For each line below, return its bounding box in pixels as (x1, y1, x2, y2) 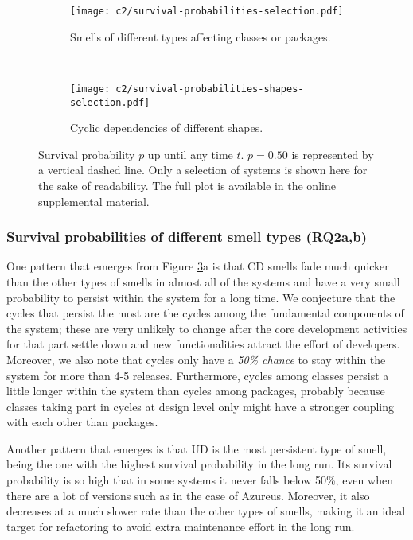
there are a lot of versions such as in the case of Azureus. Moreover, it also (6, 487, 370, 503)
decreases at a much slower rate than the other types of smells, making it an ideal (6, 503, 406, 519)
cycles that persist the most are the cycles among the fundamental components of (6, 305, 404, 321)
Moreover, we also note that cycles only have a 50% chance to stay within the (6, 351, 386, 367)
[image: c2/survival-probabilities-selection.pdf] (70, 6, 344, 17)
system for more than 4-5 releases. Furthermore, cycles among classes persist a (6, 367, 389, 383)
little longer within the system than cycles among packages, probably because (6, 383, 385, 399)
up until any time (147, 146, 233, 162)
